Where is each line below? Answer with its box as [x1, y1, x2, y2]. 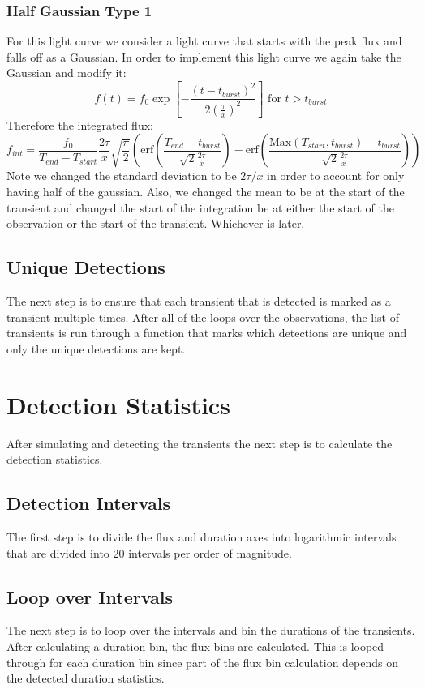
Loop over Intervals [6, 584, 174, 609]
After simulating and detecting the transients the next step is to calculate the [6, 434, 393, 451]
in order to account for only [267, 167, 405, 184]
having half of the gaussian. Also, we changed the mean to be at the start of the [6, 183, 405, 200]
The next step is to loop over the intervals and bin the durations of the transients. [6, 622, 415, 639]
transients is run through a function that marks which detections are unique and [6, 324, 407, 341]
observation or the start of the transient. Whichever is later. [6, 215, 305, 232]
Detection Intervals [6, 490, 171, 516]
